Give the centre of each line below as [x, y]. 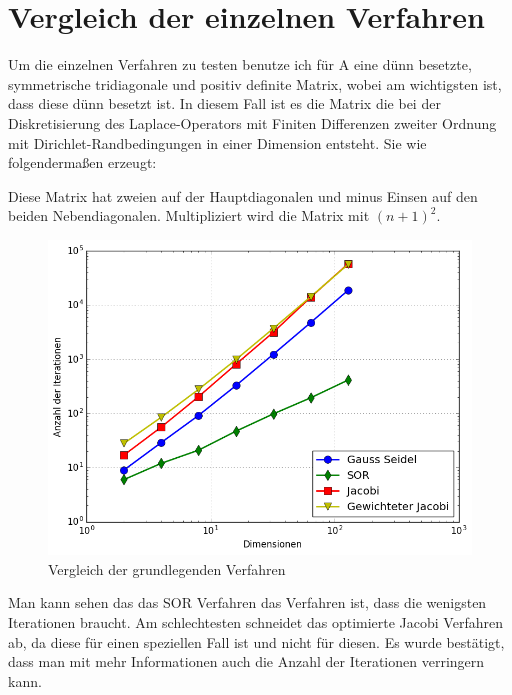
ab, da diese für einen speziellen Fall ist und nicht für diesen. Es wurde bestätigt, [256, 641]
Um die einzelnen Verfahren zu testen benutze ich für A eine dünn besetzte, [240, 64]
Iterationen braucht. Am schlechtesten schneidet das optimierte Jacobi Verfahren [255, 621]
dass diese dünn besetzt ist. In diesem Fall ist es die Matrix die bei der [224, 103]
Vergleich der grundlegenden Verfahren [167, 568]
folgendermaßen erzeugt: [82, 162]
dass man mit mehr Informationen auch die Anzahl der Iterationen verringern [246, 661]
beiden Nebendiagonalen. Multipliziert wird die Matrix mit [189, 215]
